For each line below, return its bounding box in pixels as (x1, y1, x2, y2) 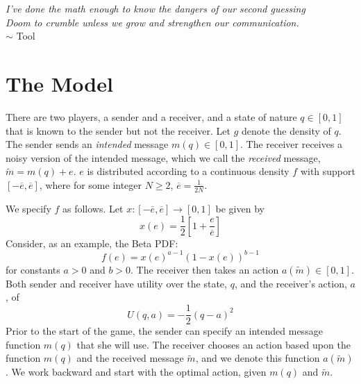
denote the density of (242, 123, 331, 137)
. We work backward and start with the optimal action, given (6, 365, 267, 379)
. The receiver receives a (240, 137, 343, 151)
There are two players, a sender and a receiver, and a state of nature (6, 109, 297, 124)
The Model (6, 69, 113, 97)
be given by (215, 201, 265, 215)
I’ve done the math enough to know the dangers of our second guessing (6, 1, 305, 15)
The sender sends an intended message (6, 137, 169, 151)
